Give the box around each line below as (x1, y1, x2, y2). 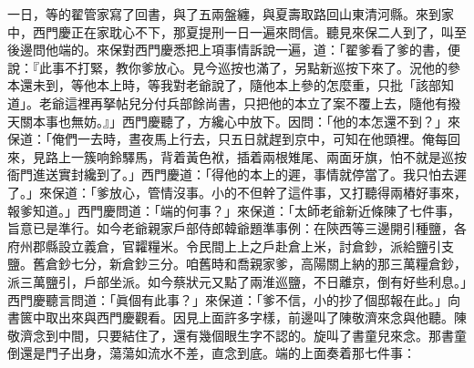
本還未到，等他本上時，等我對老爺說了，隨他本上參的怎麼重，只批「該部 (7, 76, 441, 95)
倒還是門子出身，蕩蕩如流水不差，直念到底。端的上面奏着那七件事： (7, 343, 416, 363)
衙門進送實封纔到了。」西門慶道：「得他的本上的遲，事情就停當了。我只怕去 (7, 165, 454, 184)
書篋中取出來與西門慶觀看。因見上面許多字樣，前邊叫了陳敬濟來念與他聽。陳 (7, 308, 467, 327)
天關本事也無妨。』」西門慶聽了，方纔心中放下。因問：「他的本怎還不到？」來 (7, 111, 460, 130)
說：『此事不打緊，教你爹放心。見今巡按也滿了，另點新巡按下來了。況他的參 (7, 57, 460, 77)
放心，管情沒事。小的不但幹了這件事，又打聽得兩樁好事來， (108, 182, 467, 201)
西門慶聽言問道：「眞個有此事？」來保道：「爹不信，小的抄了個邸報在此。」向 (7, 290, 460, 309)
